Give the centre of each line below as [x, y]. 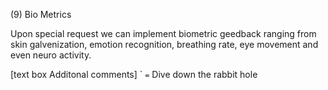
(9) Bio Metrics [41, 14]
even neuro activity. [51, 55]
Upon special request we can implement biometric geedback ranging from [163, 33]
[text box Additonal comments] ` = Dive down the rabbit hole [134, 74]
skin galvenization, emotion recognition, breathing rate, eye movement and [164, 44]
